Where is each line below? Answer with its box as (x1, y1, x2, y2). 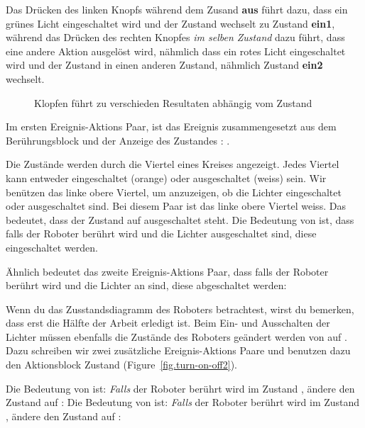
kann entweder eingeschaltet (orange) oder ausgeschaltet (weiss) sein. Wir (6, 170, 327, 185)
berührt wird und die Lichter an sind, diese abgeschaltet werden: (6, 278, 287, 293)
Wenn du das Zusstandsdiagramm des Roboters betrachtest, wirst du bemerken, (6, 301, 354, 316)
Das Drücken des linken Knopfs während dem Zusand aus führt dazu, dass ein (6, 2, 348, 16)
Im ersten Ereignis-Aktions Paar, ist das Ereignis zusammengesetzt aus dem (6, 119, 337, 134)
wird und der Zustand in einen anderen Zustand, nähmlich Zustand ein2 (6, 57, 323, 72)
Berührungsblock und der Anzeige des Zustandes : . (6, 133, 230, 147)
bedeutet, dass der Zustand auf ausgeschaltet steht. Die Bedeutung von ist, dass (6, 212, 354, 227)
